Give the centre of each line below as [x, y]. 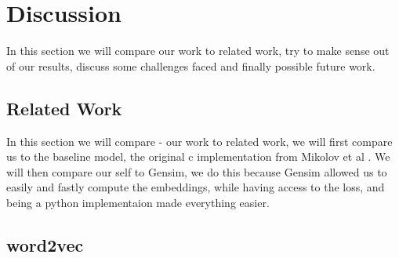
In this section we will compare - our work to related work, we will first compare [199, 141]
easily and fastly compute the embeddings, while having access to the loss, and [196, 187]
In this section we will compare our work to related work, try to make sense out [198, 51]
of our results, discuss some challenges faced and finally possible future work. [191, 65]
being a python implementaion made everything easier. [138, 202]
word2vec [45, 244]
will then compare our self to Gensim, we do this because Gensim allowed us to [197, 171]
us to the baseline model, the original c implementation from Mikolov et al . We [198, 156]
